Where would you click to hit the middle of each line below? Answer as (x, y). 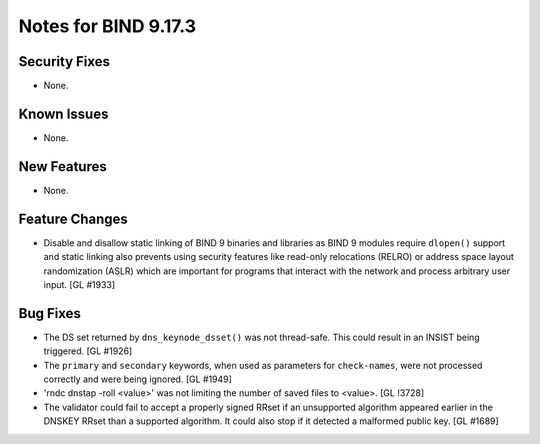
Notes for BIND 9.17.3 (107, 26)
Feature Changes (73, 218)
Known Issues (63, 113)
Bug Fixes (50, 313)
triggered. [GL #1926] (88, 351)
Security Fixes (64, 61)
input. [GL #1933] (79, 284)
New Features (62, 166)
